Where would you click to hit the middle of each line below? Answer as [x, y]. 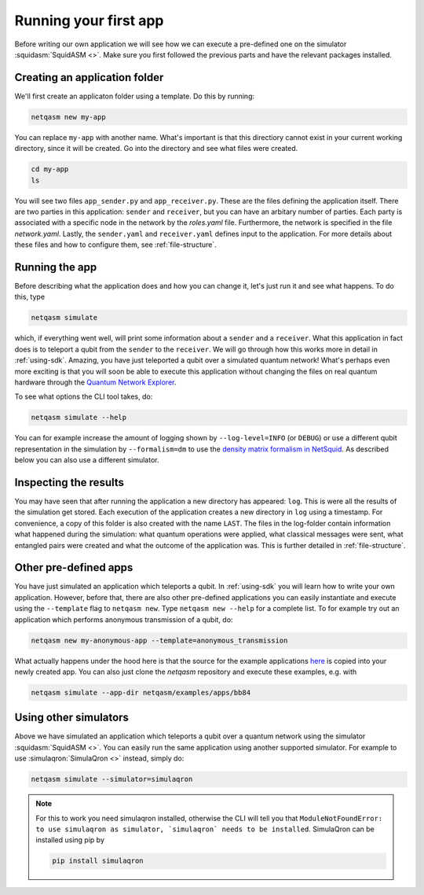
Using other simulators [72, 718]
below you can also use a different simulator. [87, 460]
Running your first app [89, 20]
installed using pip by [70, 840]
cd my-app [50, 169]
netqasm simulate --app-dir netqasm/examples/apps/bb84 [141, 692]
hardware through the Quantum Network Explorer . [95, 382]
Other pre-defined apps [74, 567]
